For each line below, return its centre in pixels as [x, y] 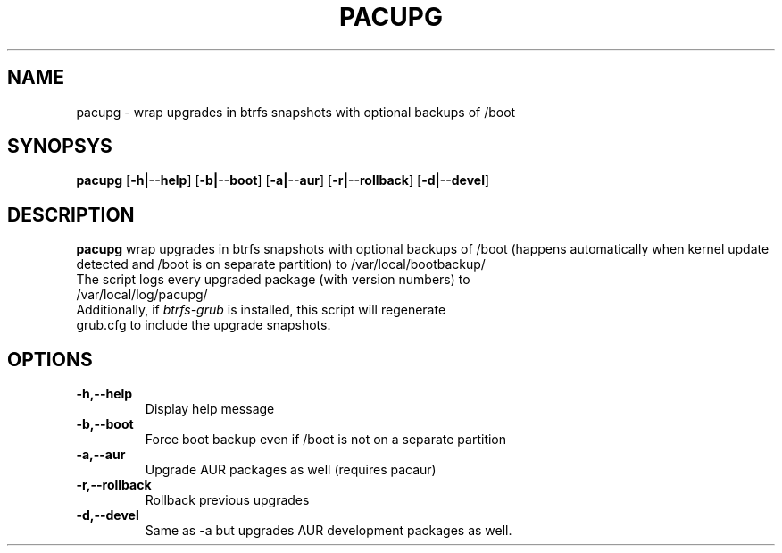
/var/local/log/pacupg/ [142, 295]
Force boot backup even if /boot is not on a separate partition [326, 440]
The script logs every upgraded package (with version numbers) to [273, 280]
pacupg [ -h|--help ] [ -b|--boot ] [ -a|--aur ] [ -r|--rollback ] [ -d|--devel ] [283, 180]
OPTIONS [50, 359]
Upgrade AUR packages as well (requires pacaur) [291, 470]
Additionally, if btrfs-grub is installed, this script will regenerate [261, 310]
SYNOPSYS [60, 147]
